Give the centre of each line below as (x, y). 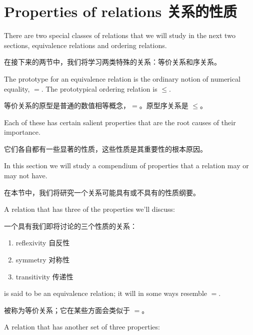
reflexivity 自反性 (43, 243)
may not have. (26, 176)
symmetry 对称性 (43, 260)
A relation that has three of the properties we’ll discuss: (89, 209)
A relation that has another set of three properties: (82, 327)
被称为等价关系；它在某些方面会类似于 (67, 310)
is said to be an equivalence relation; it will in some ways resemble (106, 293)
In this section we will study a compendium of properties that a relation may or (126, 165)
